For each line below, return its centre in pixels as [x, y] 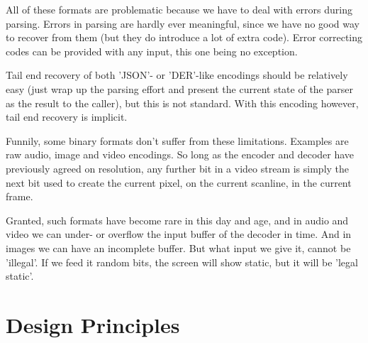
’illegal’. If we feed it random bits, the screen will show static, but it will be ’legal [182, 262]
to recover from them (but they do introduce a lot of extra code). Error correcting [184, 37]
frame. [19, 196]
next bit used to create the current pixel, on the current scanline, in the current [179, 182]
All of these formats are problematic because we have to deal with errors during [179, 9]
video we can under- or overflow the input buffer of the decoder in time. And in [179, 234]
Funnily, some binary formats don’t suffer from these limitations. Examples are [177, 140]
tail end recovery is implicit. [67, 117]
